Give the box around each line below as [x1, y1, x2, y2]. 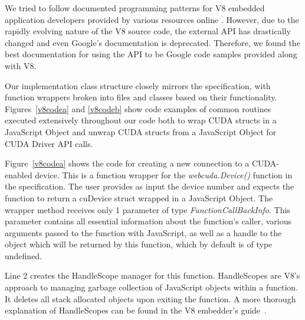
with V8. [5, 59, 37, 71]
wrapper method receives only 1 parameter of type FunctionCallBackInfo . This [5, 203, 290, 215]
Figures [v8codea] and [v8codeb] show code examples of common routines [5, 102, 271, 115]
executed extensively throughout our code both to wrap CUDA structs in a [5, 114, 277, 126]
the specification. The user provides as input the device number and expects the [5, 180, 294, 192]
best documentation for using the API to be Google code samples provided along [5, 48, 297, 60]
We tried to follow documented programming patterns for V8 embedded [5, 2, 265, 14]
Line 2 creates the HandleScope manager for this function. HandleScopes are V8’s [5, 269, 300, 282]
